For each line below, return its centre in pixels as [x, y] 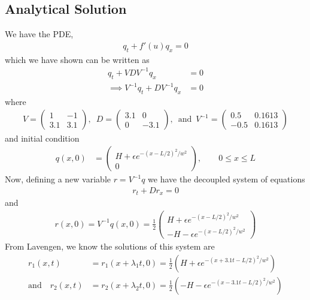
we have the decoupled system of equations [227, 179]
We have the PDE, [39, 34]
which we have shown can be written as [77, 59]
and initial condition [42, 138]
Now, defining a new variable [58, 179]
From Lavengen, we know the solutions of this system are [110, 246]
